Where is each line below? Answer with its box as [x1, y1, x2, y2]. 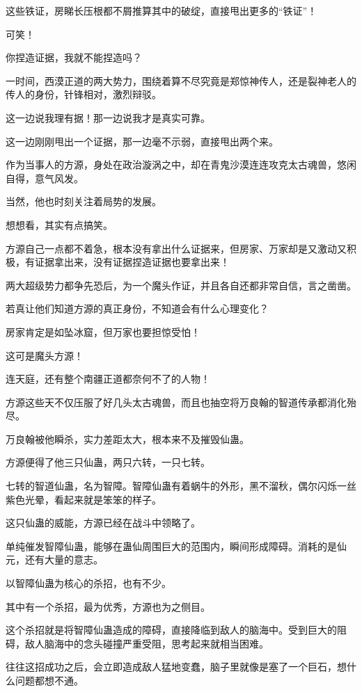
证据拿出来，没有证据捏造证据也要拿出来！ [34, 255, 230, 269]
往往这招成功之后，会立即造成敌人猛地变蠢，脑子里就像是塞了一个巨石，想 [6, 659, 347, 674]
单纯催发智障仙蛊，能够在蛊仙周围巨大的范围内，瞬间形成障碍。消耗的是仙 [6, 538, 347, 553]
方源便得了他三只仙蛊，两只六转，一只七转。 [6, 455, 210, 469]
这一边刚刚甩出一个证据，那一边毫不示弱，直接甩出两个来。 [6, 134, 278, 148]
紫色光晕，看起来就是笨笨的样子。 [6, 492, 162, 506]
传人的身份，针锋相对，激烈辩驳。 [6, 87, 162, 102]
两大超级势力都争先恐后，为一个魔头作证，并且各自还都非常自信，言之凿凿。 [6, 277, 356, 292]
